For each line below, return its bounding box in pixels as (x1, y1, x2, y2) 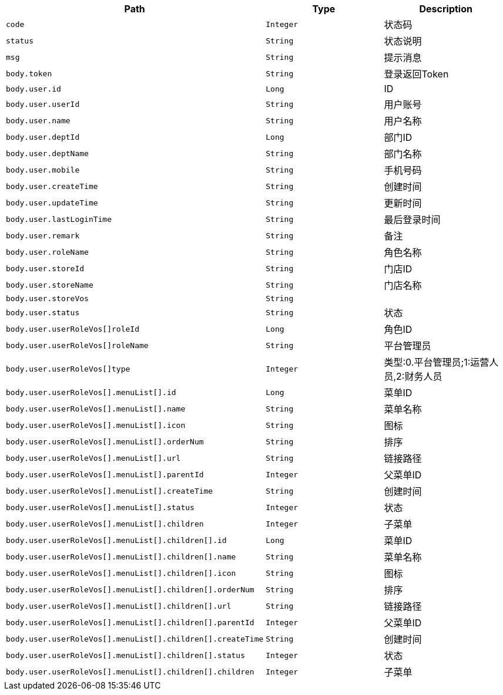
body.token (6, 69, 52, 78)
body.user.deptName (6, 149, 89, 158)
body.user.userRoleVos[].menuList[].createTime (6, 486, 213, 495)
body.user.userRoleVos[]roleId (6, 324, 139, 333)
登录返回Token (384, 68, 449, 80)
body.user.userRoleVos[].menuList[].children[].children (6, 667, 254, 676)
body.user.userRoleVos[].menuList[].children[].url (6, 601, 232, 610)
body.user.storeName (6, 280, 93, 289)
